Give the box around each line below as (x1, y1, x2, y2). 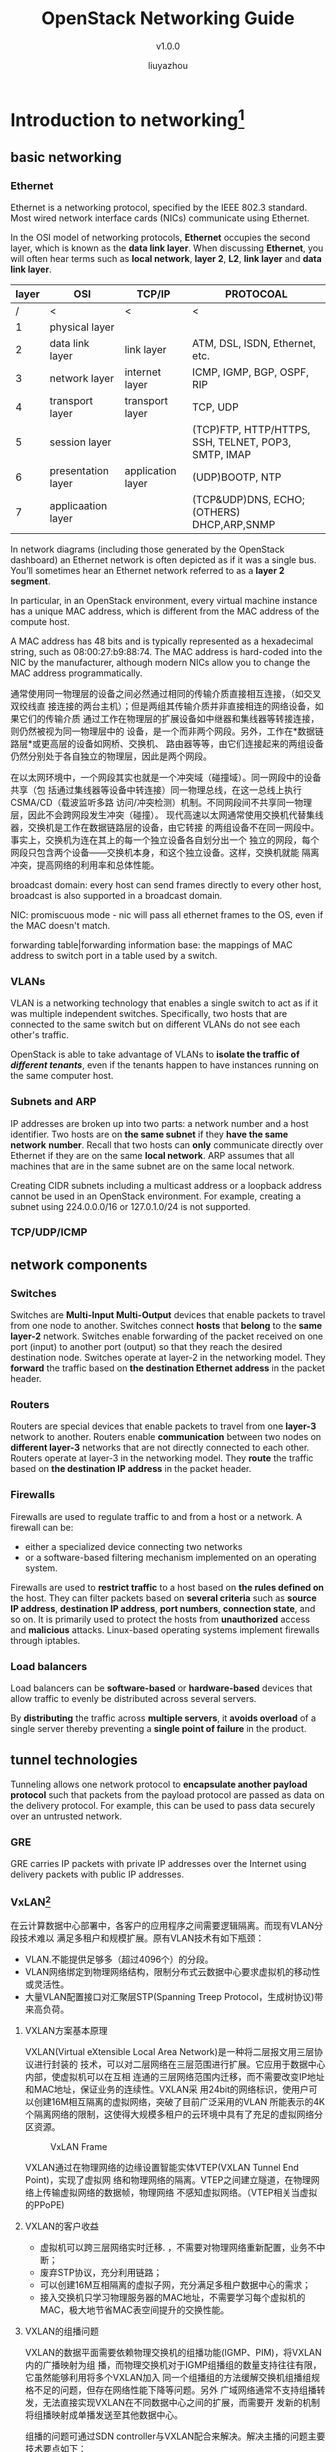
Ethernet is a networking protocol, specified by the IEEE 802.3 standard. (10, 201, 308, 213)
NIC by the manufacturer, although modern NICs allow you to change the (10, 656, 311, 668)
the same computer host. (10, 1070, 114, 1082)
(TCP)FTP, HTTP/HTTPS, (191, 422, 311, 436)
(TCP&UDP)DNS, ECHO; (191, 492, 305, 506)
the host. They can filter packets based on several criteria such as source (10, 1592, 317, 1604)
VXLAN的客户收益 (24, 2220, 100, 2232)
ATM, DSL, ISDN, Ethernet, (191, 336, 317, 350)
